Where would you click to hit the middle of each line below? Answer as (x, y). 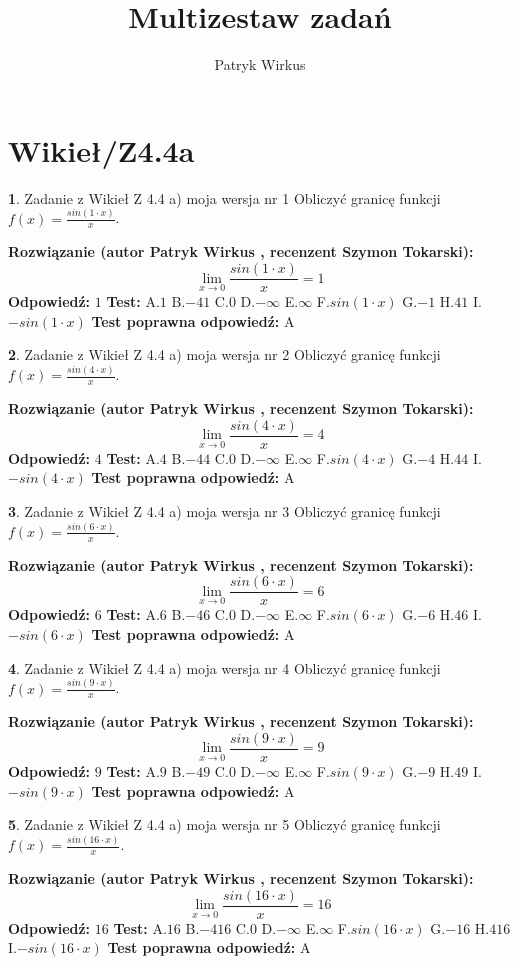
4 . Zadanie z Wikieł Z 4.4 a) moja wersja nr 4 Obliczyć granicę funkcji (224, 667)
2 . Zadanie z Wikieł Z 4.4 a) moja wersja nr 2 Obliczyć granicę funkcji (224, 354)
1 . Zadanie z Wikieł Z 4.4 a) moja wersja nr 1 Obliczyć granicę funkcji (224, 197)
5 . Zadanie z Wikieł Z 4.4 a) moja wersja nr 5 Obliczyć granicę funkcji (224, 824)
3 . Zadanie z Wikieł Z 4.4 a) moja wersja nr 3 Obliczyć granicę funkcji (224, 510)
